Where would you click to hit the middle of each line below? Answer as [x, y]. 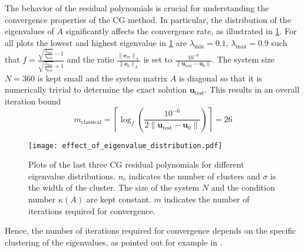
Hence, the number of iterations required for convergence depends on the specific [151, 230]
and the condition [243, 187]
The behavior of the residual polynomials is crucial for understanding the [137, 8]
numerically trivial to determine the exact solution [96, 89]
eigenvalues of [29, 31]
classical [91, 122]
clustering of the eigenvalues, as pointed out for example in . [114, 242]
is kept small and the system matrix [102, 78]
